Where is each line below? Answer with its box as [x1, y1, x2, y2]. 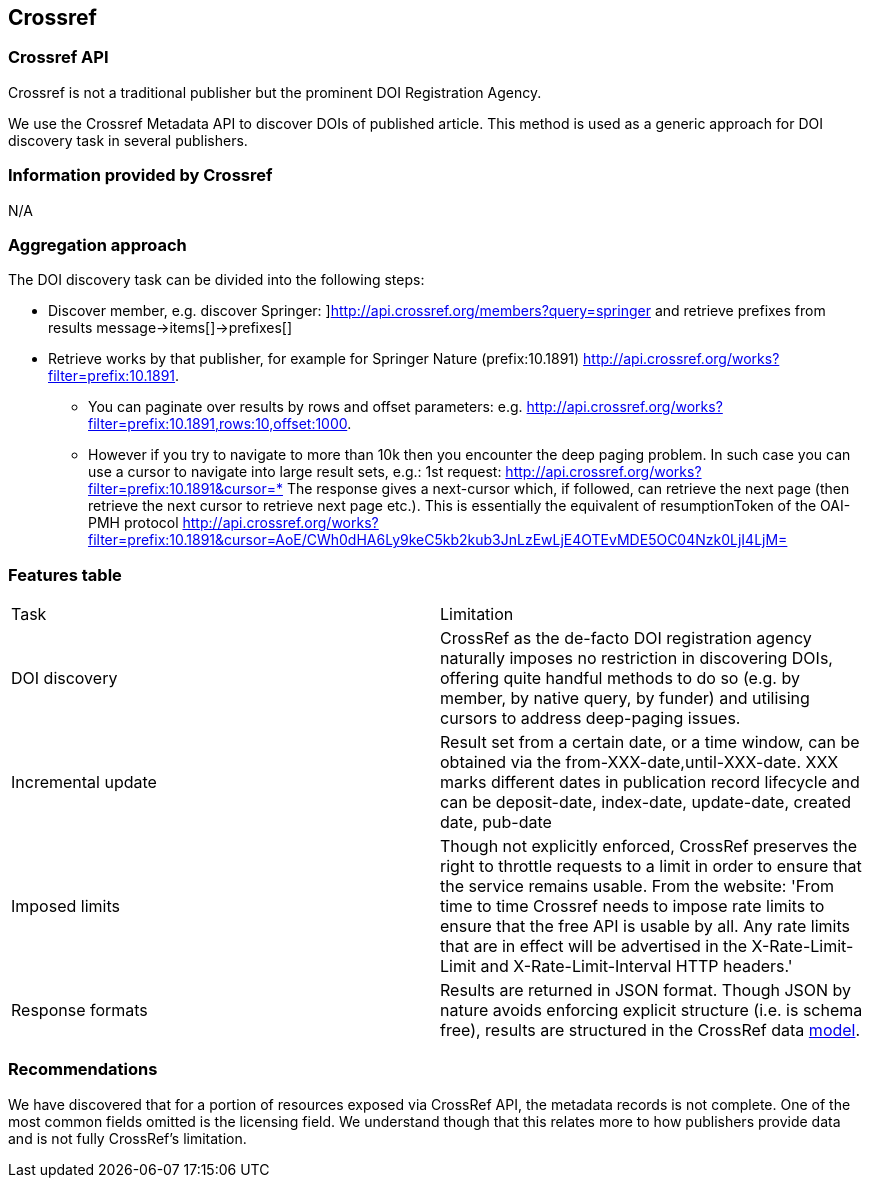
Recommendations [8, 1059, 158, 1080]
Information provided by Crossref [8, 165, 273, 186]
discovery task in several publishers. [8, 131, 248, 149]
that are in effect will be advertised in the [440, 936, 748, 957]
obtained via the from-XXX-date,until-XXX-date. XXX [440, 752, 839, 773]
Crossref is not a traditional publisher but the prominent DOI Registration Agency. [8, 83, 542, 101]
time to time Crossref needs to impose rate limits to [440, 896, 825, 917]
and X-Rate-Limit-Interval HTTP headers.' [480, 956, 793, 977]
